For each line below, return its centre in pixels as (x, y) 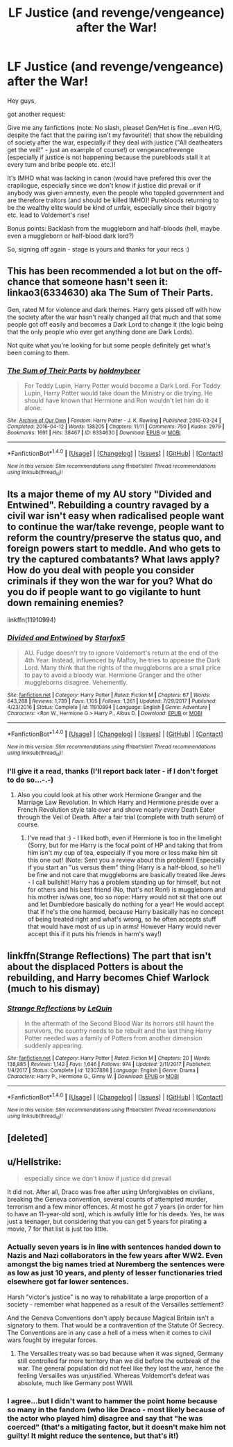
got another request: (36, 114)
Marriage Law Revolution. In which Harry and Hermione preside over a (118, 802)
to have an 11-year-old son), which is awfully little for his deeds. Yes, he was (116, 1214)
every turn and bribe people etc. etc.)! (61, 164)
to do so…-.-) (31, 780)
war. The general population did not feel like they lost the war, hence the (120, 1368)
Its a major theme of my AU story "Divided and (110, 494)
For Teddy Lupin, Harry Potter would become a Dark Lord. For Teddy (122, 386)
